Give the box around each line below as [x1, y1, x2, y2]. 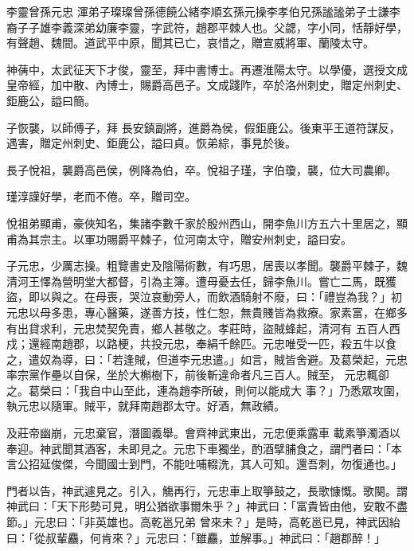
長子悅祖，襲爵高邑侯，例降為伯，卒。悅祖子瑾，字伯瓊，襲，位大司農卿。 [6, 161, 396, 178]
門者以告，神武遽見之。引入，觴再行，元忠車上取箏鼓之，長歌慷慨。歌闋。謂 [6, 482, 408, 498]
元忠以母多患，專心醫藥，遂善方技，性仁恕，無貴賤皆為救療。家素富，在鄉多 [6, 303, 408, 320]
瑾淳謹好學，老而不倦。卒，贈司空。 [6, 188, 196, 205]
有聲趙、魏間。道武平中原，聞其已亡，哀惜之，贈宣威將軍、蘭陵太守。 [6, 34, 374, 51]
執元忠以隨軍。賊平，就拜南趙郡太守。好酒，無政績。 [6, 397, 285, 414]
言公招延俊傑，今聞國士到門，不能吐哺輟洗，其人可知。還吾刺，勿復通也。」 [6, 455, 402, 472]
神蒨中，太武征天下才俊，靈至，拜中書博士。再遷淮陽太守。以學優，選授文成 [6, 61, 408, 77]
